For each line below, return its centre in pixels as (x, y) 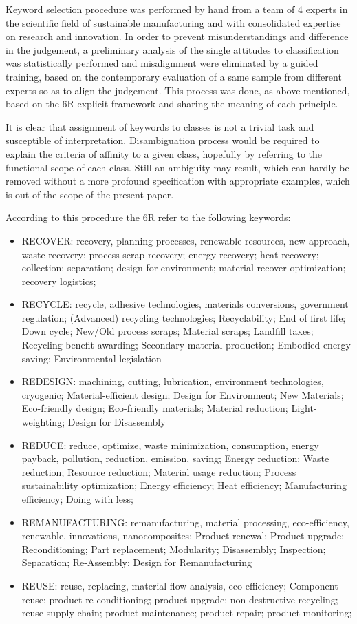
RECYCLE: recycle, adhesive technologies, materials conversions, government (185, 304)
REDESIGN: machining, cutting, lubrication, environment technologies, (173, 381)
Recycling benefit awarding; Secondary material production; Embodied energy (186, 345)
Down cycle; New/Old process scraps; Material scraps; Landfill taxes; (167, 331)
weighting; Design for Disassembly (94, 422)
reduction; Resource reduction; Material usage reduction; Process (159, 471)
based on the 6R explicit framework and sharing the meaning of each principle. (172, 104)
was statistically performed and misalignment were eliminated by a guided (162, 63)
